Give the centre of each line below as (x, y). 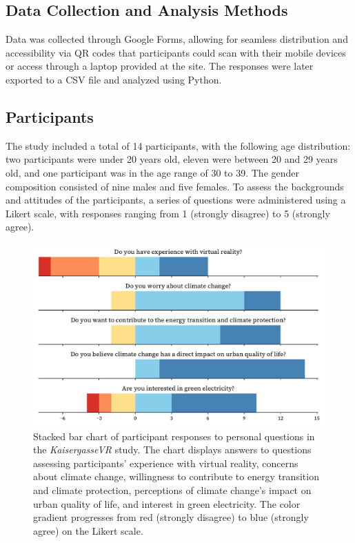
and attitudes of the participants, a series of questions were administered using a (176, 200)
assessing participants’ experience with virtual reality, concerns (166, 463)
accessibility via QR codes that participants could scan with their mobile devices (176, 52)
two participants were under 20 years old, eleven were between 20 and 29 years (172, 159)
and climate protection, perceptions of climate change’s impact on (172, 490)
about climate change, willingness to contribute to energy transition (176, 476)
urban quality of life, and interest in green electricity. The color (167, 503)
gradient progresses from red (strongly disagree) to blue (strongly (171, 517)
